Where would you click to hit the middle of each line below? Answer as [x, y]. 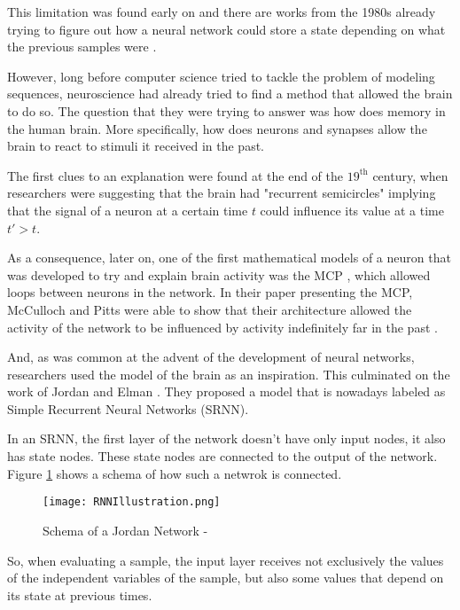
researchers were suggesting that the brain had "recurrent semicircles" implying [222, 193]
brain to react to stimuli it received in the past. [136, 146]
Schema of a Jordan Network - [125, 530]
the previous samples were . [82, 47]
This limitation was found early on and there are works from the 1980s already [222, 12]
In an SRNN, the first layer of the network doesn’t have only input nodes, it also [226, 438]
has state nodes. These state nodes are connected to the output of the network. [222, 456]
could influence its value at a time [352, 210]
